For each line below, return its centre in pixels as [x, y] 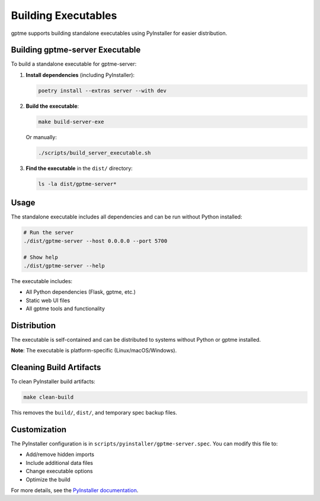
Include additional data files [59, 463]
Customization [39, 429]
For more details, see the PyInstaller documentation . [75, 490]
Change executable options [59, 471]
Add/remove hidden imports [60, 455]
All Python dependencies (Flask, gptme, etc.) [81, 292]
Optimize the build [48, 479]
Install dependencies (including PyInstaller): [80, 75]
